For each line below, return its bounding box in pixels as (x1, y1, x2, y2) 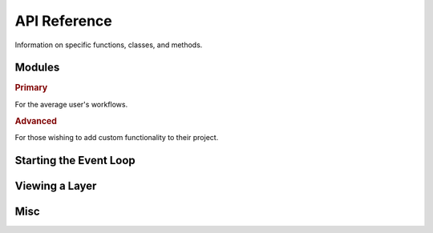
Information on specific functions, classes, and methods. (14, 40, 203, 50)
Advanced (14, 115, 58, 127)
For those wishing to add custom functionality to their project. (14, 132, 219, 142)
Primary (14, 82, 48, 94)
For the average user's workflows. (14, 99, 128, 109)
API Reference (14, 12, 112, 30)
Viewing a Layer (14, 179, 97, 192)
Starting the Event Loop (14, 153, 136, 167)
